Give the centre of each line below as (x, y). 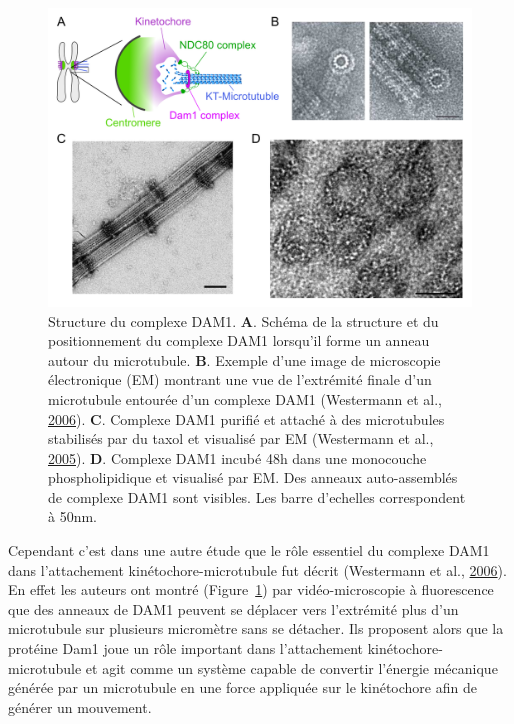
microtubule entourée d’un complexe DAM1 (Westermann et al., (245, 398)
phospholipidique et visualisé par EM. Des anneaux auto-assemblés (253, 477)
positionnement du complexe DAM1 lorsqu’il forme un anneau (239, 340)
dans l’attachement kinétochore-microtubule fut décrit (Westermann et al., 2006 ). (257, 569)
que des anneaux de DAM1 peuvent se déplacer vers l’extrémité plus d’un (233, 608)
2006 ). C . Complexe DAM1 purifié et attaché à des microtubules (246, 418)
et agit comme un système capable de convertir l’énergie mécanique (291, 667)
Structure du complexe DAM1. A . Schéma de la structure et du (243, 320)
